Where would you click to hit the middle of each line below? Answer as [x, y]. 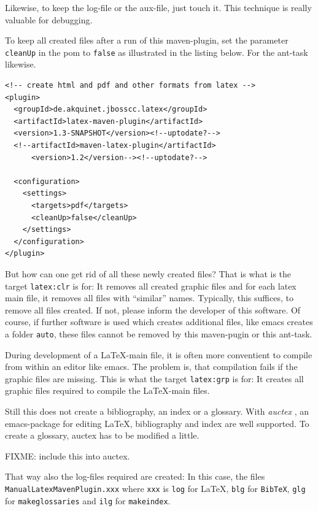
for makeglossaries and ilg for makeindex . [88, 500]
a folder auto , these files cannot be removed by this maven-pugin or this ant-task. [159, 333]
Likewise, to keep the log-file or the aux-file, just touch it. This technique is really [158, 7]
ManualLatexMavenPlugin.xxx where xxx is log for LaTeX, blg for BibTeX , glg [155, 489]
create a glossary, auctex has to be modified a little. [102, 435]
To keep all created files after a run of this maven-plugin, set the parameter [147, 40]
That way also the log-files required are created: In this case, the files [135, 476]
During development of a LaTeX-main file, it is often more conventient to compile [159, 354]
